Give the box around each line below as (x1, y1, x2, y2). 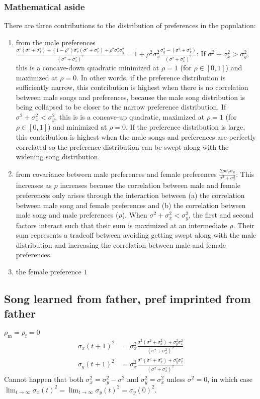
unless (166, 374, 186, 384)
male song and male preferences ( (16, 210, 119, 220)
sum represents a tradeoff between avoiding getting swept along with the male (16, 230, 256, 240)
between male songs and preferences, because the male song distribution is (16, 91, 245, 102)
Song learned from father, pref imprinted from (4, 290, 251, 306)
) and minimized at (48, 122, 107, 132)
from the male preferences (16, 37, 96, 47)
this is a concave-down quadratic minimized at (16, 62, 159, 72)
